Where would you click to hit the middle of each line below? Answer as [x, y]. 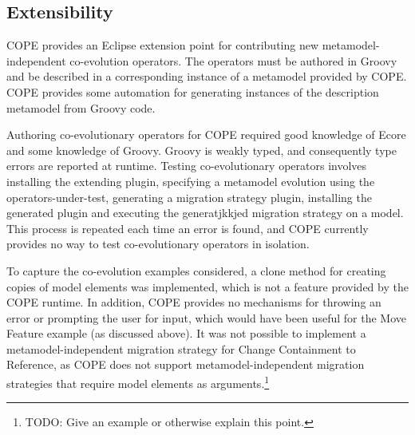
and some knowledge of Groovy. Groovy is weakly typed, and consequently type [202, 150]
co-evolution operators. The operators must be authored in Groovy [233, 60]
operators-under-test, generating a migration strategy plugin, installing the [189, 197]
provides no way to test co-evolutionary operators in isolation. [158, 244]
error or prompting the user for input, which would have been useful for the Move [207, 317]
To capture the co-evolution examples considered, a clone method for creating [196, 270]
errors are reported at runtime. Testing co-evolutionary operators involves [187, 166]
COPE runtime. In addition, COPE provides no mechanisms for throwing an [194, 302]
